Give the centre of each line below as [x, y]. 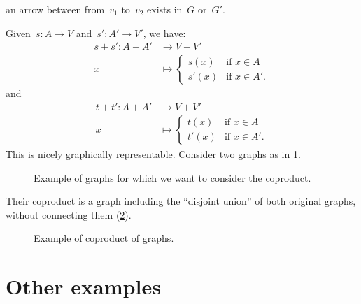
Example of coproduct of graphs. [104, 238]
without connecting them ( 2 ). [69, 214]
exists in [165, 9]
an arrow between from [55, 9]
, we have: [164, 32]
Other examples [83, 286]
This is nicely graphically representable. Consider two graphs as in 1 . [153, 153]
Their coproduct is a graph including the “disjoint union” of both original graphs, [181, 201]
